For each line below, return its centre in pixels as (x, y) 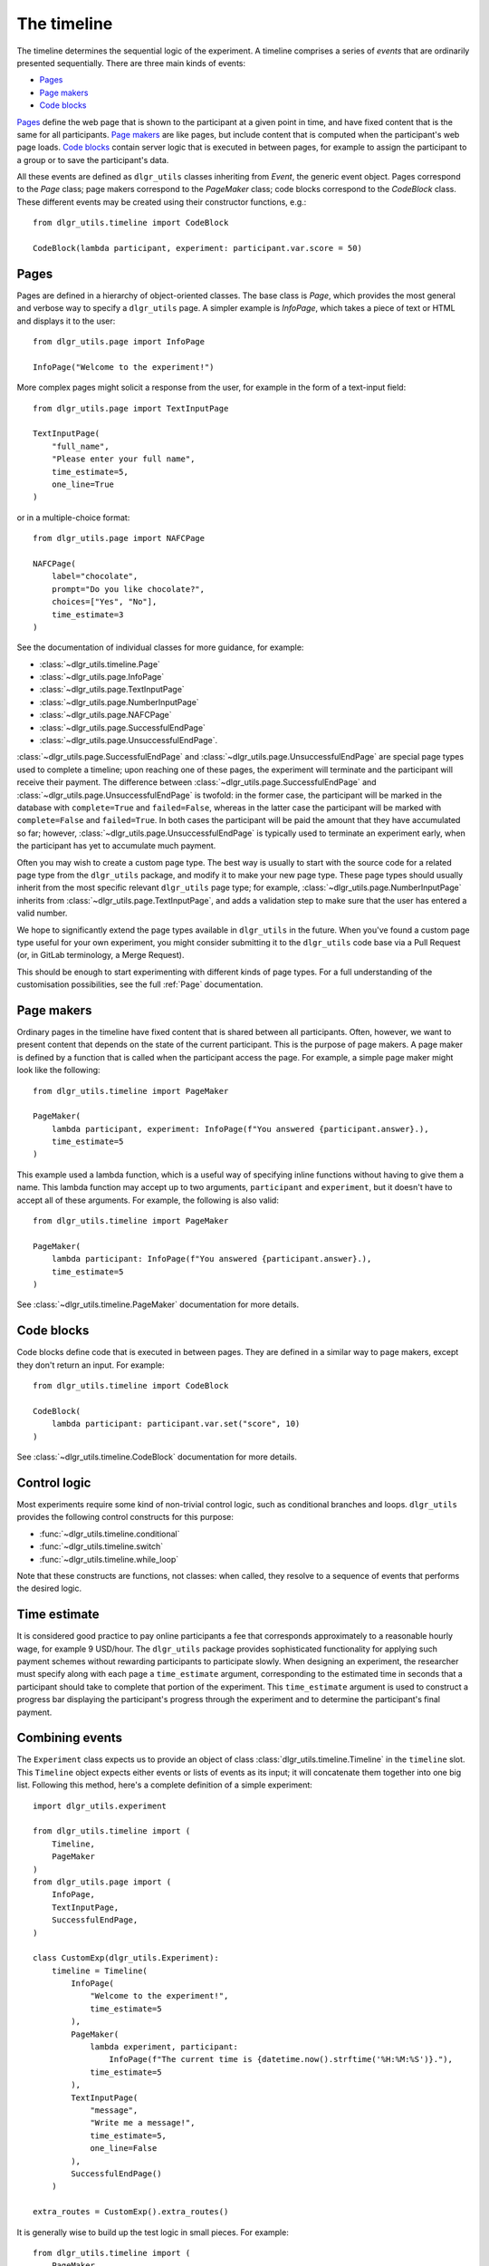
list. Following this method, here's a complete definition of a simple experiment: (164, 1785)
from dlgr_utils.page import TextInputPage (131, 408)
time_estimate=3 (87, 615)
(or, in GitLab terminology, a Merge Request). (101, 955)
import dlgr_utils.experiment (100, 1806)
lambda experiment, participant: (164, 2047)
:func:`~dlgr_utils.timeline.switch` (101, 1546)
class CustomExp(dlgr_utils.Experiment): (126, 1958)
